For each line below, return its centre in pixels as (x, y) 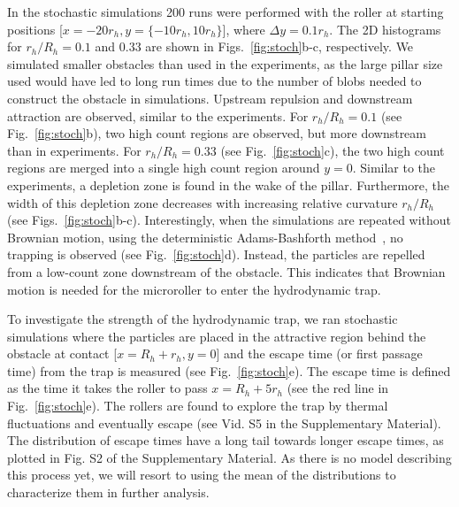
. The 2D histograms (385, 29)
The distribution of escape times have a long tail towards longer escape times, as (226, 440)
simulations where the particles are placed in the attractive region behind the (217, 336)
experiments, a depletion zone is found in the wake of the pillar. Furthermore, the (228, 184)
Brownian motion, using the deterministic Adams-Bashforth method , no (205, 237)
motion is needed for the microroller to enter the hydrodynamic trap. (194, 289)
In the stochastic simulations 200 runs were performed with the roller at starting (226, 12)
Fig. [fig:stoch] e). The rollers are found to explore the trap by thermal (198, 406)
